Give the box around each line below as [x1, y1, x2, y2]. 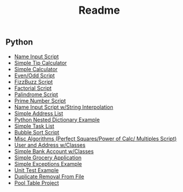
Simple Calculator [14, 65, 58, 73]
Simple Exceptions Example [14, 160, 83, 167]
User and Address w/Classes [14, 141, 86, 149]
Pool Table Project [14, 179, 59, 186]
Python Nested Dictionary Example [14, 116, 100, 123]
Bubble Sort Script [14, 128, 60, 136]
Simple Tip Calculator [14, 59, 67, 66]
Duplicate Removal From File [14, 173, 84, 180]
